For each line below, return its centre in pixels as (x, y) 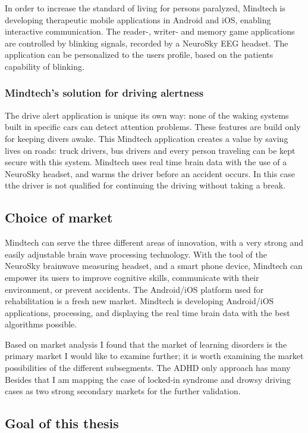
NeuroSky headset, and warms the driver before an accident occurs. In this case (150, 173)
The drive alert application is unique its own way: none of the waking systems (147, 115)
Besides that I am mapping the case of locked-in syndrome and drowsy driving (148, 379)
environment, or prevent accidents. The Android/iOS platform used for (134, 289)
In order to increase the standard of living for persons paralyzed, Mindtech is (145, 8)
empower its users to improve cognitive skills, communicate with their (132, 277)
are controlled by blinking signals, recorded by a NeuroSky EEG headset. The (147, 43)
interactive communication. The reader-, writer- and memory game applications (150, 31)
